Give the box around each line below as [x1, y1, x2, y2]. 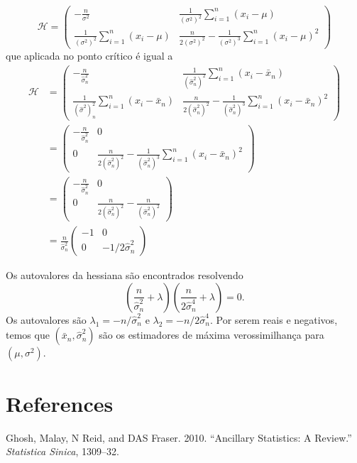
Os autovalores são [6, 312, 87, 327]
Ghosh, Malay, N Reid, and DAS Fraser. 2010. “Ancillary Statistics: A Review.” [6, 430, 352, 445]
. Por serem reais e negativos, [210, 312, 338, 327]
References [6, 388, 114, 418]
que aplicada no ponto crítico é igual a [6, 48, 173, 62]
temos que [6, 327, 50, 342]
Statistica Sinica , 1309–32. [6, 444, 119, 459]
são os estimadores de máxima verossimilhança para [99, 327, 324, 342]
